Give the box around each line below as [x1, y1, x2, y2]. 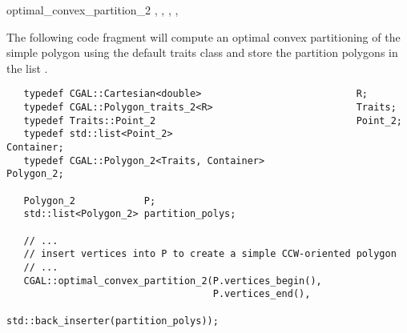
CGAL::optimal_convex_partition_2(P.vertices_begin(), [23, 275, 322, 287]
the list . [6, 59, 48, 76]
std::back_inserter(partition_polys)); [6, 315, 219, 327]
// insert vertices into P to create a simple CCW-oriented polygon [23, 248, 397, 260]
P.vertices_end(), [212, 288, 311, 300]
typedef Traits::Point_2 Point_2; [23, 114, 402, 126]
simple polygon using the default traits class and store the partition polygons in [6, 44, 398, 61]
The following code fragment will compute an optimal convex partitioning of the [6, 28, 401, 45]
